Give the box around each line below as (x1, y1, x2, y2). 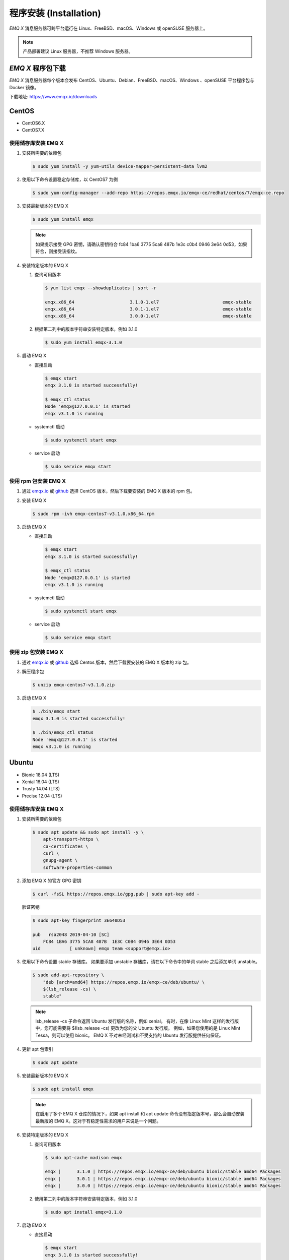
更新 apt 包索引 (22, 1046, 53, 1052)
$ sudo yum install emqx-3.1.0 (45, 340, 123, 345)
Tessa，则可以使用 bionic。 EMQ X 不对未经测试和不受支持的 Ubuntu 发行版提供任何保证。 (35, 1032, 224, 1038)
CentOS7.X (22, 127, 45, 133)
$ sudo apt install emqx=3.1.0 (45, 1210, 123, 1215)
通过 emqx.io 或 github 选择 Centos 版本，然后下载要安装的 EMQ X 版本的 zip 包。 (22, 659, 192, 665)
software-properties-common (43, 864, 113, 870)
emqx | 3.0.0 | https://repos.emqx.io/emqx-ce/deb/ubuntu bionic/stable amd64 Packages (45, 1183, 281, 1189)
